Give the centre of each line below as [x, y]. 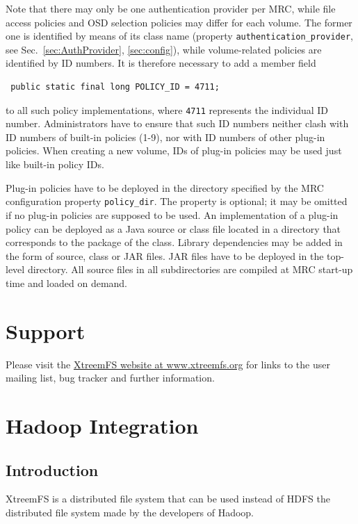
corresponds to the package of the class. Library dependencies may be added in [174, 242]
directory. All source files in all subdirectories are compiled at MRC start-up [190, 269]
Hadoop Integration [102, 425]
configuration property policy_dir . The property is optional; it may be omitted [177, 201]
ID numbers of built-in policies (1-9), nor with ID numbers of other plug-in [165, 137]
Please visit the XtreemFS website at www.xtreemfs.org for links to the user [168, 364]
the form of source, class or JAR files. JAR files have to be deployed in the [165, 255]
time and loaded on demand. [67, 283]
